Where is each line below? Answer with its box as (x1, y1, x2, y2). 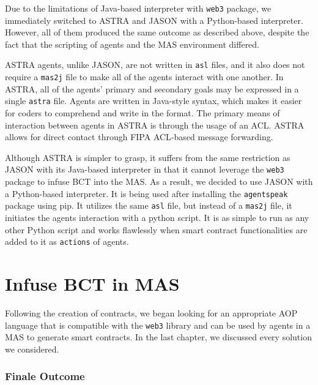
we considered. (5, 342, 59, 355)
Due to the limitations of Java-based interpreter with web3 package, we (5, 2, 272, 14)
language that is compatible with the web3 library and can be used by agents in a (5, 318, 311, 331)
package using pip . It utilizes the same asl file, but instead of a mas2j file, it (5, 199, 292, 212)
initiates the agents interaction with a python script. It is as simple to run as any (5, 211, 309, 223)
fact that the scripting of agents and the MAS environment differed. (5, 37, 260, 50)
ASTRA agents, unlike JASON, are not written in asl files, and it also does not (5, 58, 305, 71)
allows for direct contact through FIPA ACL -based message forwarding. (5, 130, 273, 143)
